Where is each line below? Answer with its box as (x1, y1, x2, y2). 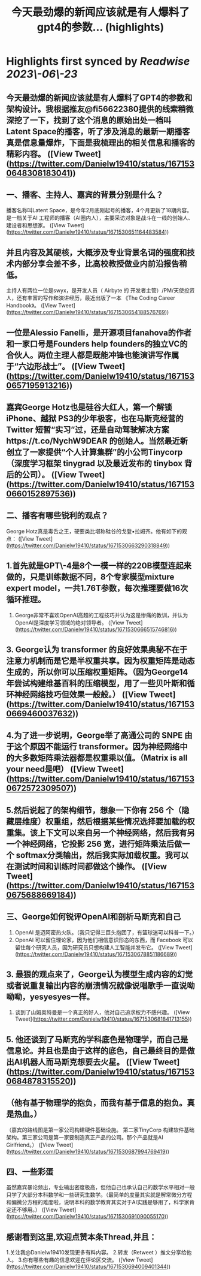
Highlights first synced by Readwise (6, 55, 190, 68)
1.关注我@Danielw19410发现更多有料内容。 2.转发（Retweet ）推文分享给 (6, 1249, 187, 1256)
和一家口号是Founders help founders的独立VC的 (6, 339, 188, 349)
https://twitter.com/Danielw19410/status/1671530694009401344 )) (8, 1263, 171, 1271)
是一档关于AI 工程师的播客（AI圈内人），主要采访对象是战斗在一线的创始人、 (6, 214, 193, 222)
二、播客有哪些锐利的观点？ (6, 511, 109, 521)
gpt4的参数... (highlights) (36, 20, 165, 34)
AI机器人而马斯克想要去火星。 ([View (14, 1057, 151, 1067)
